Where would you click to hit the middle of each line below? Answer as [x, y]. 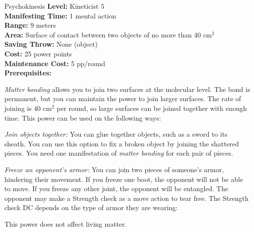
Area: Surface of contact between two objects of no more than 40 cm [108, 34]
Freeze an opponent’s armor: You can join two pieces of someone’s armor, [114, 169]
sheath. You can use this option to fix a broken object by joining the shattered [122, 143]
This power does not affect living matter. [66, 223]
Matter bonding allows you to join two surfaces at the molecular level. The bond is [127, 89]
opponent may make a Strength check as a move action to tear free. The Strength [127, 198]
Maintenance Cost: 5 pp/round [55, 63]
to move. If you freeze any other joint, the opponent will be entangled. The [116, 188]
